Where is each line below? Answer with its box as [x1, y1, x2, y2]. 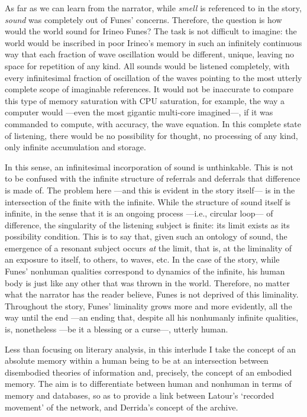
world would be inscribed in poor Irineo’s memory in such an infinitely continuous [5, 36, 302, 49]
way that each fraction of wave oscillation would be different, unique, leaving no [5, 48, 294, 60]
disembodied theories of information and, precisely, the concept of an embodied [5, 366, 292, 378]
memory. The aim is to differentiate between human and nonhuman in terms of [5, 377, 292, 390]
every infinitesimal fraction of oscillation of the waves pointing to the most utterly [5, 71, 302, 83]
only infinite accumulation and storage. [5, 141, 146, 153]
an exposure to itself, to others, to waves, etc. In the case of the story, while [5, 253, 280, 266]
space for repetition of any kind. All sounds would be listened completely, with [5, 59, 290, 72]
